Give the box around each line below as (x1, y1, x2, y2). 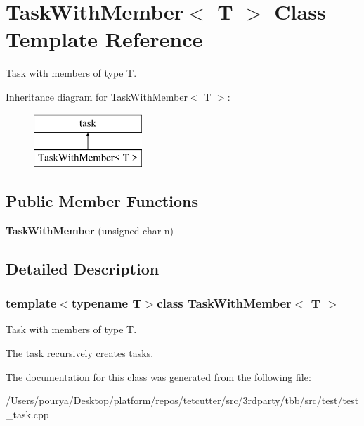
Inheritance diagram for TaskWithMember (6, 89, 188, 104)
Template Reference (6, 25, 203, 54)
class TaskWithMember (157, 294, 292, 312)
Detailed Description (6, 257, 160, 279)
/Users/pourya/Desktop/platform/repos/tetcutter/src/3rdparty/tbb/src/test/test (6, 393, 359, 408)
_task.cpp (6, 406, 49, 421)
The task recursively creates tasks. (6, 346, 154, 361)
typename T (71, 294, 142, 312)
